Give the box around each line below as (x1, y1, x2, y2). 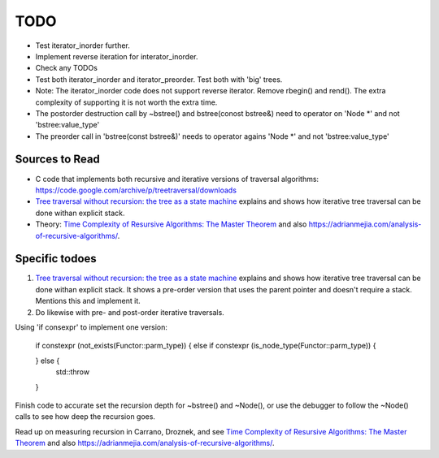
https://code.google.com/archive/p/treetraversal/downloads (35, 185, 237, 195)
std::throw (55, 367, 89, 377)
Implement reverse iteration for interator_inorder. (35, 51, 198, 61)
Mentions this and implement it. (35, 296, 141, 306)
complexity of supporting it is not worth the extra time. (35, 97, 218, 107)
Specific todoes (15, 252, 97, 266)
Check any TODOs (35, 63, 98, 73)
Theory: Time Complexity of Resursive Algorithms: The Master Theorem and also (35, 219, 307, 229)
